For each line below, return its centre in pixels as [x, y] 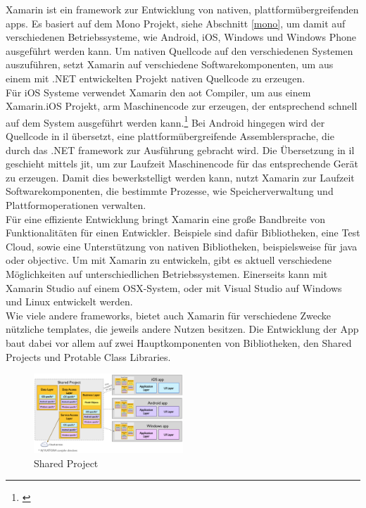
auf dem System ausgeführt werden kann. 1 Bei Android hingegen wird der [165, 121]
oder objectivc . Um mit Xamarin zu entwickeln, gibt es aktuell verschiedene [169, 260]
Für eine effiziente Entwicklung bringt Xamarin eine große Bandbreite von [165, 218]
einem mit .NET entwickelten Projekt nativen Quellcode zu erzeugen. [156, 78]
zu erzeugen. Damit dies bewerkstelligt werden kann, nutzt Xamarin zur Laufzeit [180, 177]
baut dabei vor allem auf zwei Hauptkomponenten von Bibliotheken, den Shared [179, 342]
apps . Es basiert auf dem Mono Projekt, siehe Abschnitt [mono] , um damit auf [176, 23]
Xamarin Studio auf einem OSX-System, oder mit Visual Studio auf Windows [174, 287]
